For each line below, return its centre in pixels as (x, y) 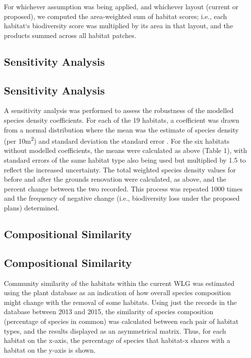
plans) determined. (32, 207)
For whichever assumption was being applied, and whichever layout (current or (121, 6)
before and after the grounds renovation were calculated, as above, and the (115, 179)
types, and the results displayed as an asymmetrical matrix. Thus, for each (115, 330)
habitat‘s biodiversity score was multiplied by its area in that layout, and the (118, 26)
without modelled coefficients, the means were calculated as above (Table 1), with (125, 150)
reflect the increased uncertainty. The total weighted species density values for (120, 169)
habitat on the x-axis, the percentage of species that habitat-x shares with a (117, 340)
